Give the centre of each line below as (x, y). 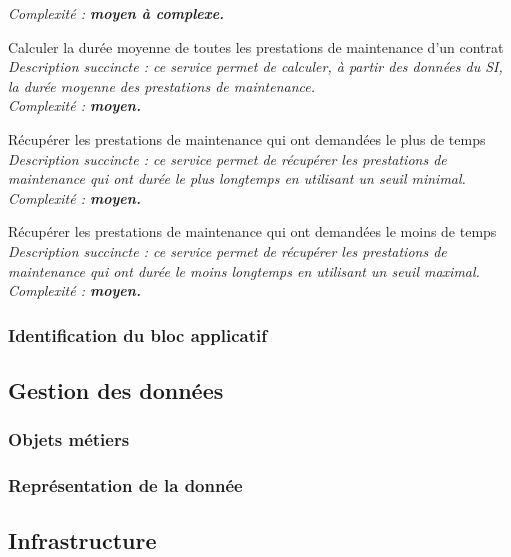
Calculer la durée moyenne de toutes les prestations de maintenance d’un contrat (256, 46)
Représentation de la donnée (125, 485)
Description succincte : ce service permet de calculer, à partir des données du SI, (255, 66)
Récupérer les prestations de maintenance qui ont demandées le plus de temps (247, 138)
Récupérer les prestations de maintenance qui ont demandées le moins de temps (252, 231)
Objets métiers (69, 439)
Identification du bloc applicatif (137, 334)
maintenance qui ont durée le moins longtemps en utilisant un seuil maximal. (244, 270)
